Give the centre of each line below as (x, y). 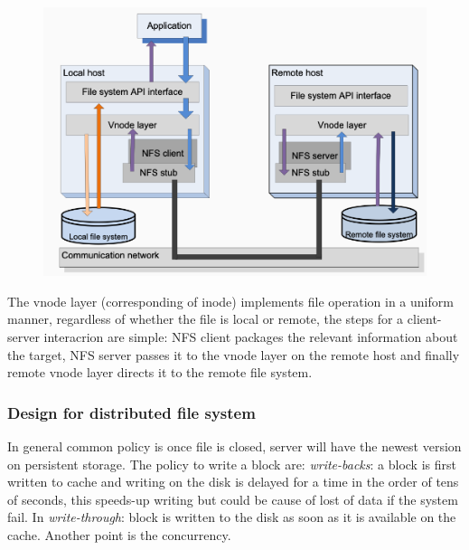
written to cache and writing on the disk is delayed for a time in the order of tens (233, 482)
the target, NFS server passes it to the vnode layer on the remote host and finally (234, 354)
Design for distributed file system (131, 412)
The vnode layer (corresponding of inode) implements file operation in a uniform (230, 301)
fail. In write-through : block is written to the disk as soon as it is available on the (232, 517)
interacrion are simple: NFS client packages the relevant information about (251, 336)
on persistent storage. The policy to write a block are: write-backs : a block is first (232, 464)
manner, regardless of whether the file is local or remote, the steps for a (206, 319)
